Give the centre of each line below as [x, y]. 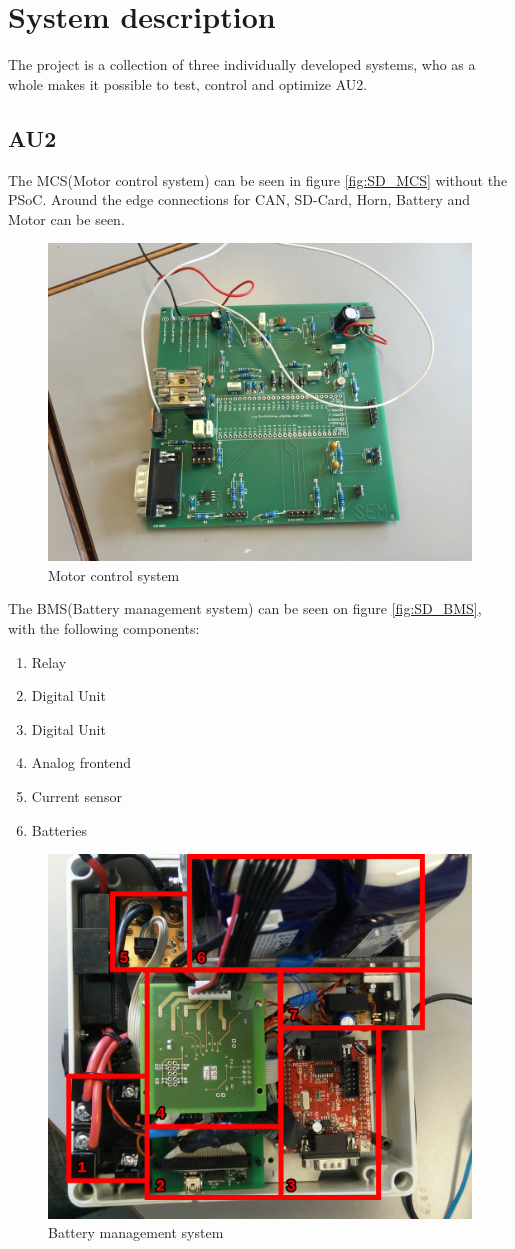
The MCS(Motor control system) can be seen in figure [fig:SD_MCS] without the [258, 179]
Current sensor [76, 796]
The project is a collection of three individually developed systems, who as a [242, 64]
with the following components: [104, 628]
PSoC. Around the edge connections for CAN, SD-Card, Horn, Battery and [239, 199]
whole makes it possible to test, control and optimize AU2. [188, 83]
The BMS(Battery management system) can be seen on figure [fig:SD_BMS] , [245, 608]
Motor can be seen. [66, 218]
